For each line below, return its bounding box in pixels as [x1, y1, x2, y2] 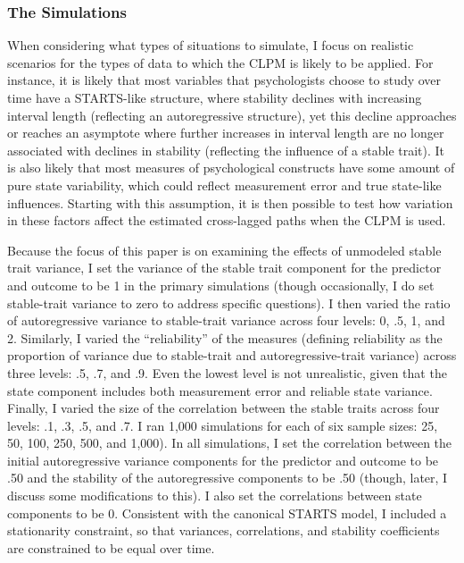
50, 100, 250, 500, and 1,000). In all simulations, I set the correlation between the [7, 433, 452, 452]
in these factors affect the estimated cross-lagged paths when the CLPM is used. [7, 211, 446, 230]
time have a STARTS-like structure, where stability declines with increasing [7, 88, 422, 106]
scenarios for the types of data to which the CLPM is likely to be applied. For [7, 53, 434, 71]
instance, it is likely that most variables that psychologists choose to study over [7, 71, 442, 89]
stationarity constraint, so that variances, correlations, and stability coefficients [7, 521, 440, 540]
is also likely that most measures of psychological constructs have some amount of [7, 158, 455, 177]
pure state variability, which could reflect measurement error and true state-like [7, 175, 442, 194]
